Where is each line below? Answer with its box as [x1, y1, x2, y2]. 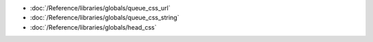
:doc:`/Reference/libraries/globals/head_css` [30, 23, 157, 31]
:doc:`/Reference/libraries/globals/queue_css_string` [30, 14, 180, 22]
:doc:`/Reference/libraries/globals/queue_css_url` [30, 4, 171, 12]
